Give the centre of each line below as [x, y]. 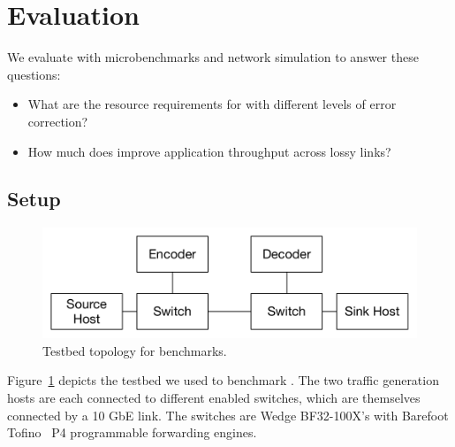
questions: [34, 74]
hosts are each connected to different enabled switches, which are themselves [214, 398]
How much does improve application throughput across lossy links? [209, 151]
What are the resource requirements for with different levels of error [212, 104]
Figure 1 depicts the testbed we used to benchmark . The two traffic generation [223, 380]
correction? [58, 121]
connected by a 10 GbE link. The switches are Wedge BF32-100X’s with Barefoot [228, 415]
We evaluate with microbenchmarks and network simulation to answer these [213, 57]
